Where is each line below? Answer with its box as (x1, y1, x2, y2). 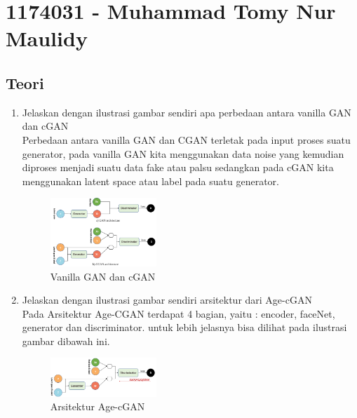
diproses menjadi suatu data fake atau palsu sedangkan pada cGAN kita (22, 160, 334, 175)
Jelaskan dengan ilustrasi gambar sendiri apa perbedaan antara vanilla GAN (22, 104, 351, 119)
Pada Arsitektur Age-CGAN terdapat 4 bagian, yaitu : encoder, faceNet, (22, 306, 335, 321)
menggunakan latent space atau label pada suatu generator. (22, 173, 279, 188)
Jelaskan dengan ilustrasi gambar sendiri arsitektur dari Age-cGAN (22, 292, 312, 307)
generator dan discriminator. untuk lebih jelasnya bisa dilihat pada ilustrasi (22, 320, 347, 335)
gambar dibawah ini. (22, 333, 110, 348)
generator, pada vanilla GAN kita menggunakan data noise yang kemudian (22, 146, 344, 161)
